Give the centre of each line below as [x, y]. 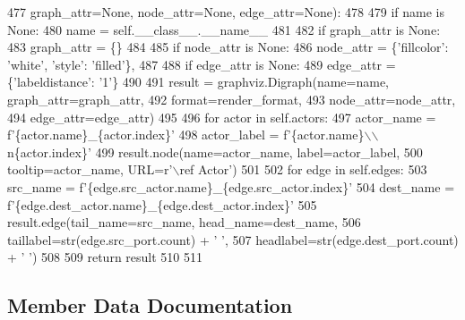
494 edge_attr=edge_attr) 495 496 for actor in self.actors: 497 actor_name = [222, 117]
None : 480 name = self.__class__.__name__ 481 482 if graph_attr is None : [224, 29]
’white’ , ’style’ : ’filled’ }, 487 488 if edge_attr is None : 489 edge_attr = [202, 64]
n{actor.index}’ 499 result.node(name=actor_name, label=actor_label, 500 [215, 152]
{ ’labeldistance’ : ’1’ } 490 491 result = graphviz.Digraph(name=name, [198, 82]
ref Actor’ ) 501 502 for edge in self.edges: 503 [303, 169]
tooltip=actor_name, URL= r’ [90, 169]
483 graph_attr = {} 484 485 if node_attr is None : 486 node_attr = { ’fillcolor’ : [228, 47]
